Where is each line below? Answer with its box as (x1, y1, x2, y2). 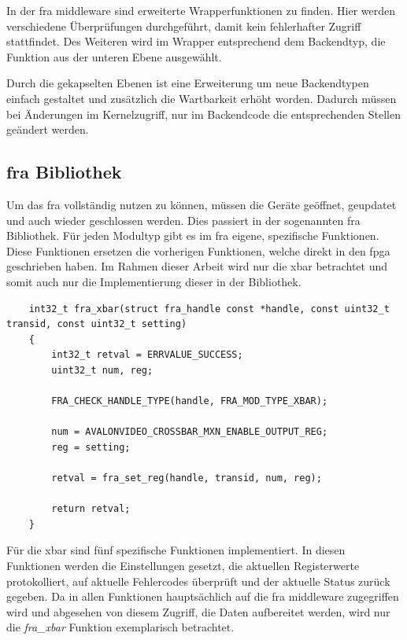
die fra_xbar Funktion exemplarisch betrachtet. (6, 619, 235, 635)
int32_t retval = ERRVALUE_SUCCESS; (51, 349, 243, 361)
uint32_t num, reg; (51, 364, 154, 376)
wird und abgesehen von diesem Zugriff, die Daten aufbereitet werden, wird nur (6, 603, 390, 620)
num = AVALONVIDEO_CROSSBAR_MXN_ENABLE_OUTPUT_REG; (51, 426, 328, 438)
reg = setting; (51, 441, 131, 453)
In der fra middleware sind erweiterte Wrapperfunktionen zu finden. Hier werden (6, 2, 396, 18)
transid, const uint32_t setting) (6, 318, 187, 330)
